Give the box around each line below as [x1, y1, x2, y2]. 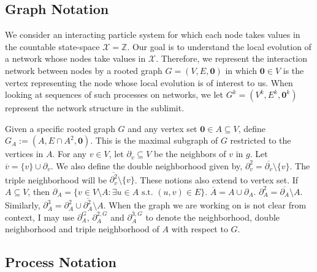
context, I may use [5, 210, 75, 223]
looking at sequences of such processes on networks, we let [5, 88, 223, 101]
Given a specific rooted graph [5, 122, 115, 134]
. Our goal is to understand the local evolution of [127, 40, 311, 53]
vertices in [5, 147, 44, 160]
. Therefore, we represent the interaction [156, 52, 307, 65]
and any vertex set [128, 122, 197, 134]
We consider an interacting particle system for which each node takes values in [5, 28, 300, 41]
